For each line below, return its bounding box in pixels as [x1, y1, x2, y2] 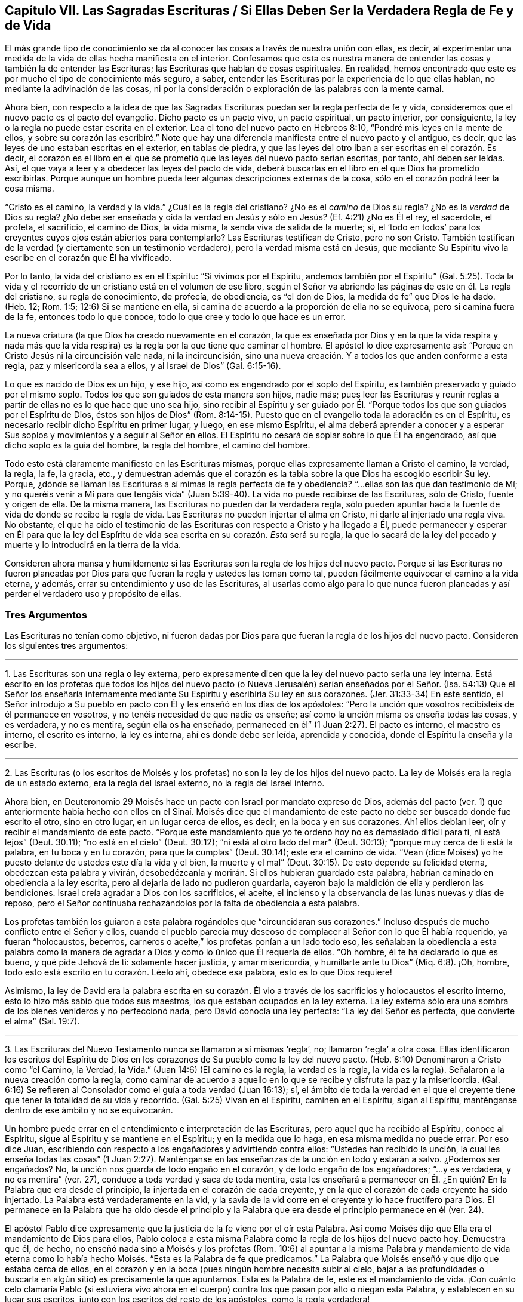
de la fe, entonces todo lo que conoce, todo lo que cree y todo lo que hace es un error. [5, 312, 346, 322]
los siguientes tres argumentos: [5, 641, 128, 651]
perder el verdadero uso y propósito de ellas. [5, 589, 181, 599]
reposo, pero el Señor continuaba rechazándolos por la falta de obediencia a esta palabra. [5, 898, 360, 909]
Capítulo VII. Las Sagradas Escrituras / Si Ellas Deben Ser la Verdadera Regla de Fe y [5, 3, 514, 18]
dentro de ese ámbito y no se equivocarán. [5, 1105, 173, 1116]
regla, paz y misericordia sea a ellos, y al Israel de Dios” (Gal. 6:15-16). [5, 361, 281, 371]
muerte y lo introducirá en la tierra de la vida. [5, 540, 181, 550]
